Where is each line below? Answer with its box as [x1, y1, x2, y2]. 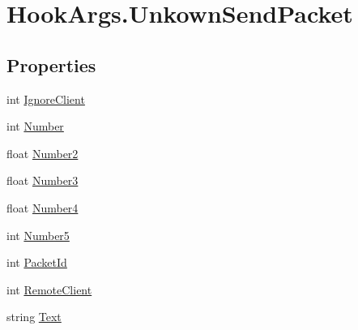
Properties [6, 52, 96, 77]
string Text [6, 308, 62, 325]
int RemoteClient [6, 281, 92, 298]
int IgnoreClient [6, 90, 85, 107]
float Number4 [6, 199, 79, 216]
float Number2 [6, 144, 79, 161]
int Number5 [6, 226, 70, 243]
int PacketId [6, 254, 67, 271]
